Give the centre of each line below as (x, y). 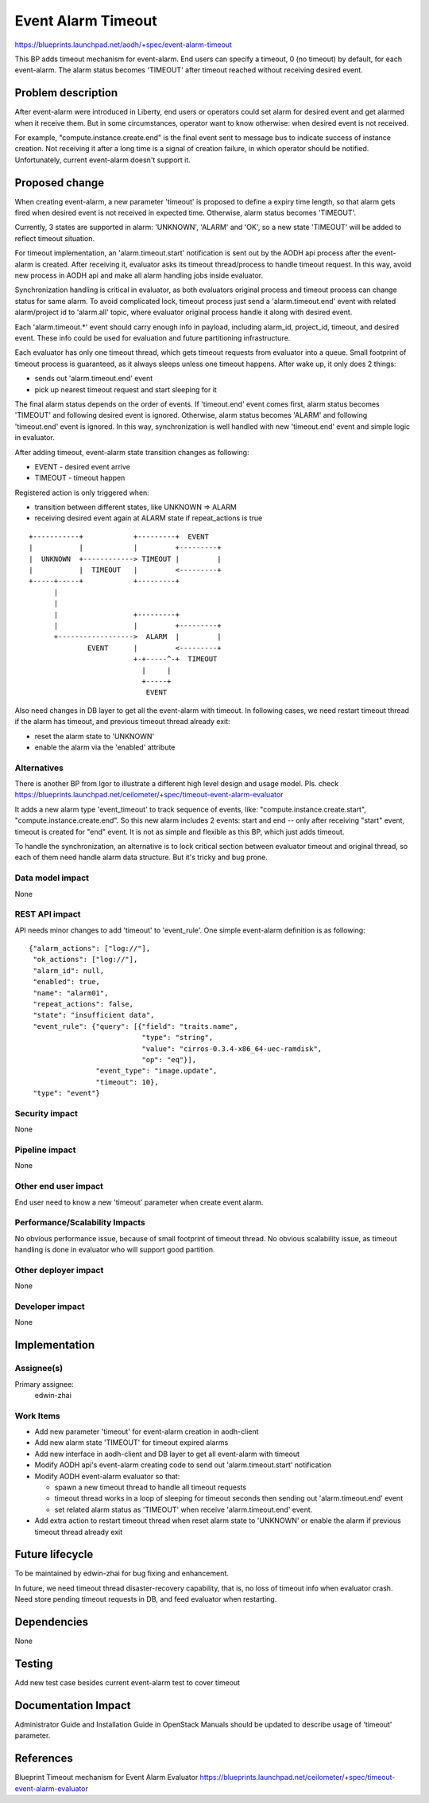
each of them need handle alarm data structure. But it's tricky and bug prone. (141, 857)
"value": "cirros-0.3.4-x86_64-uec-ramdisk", (232, 1049)
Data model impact (52, 878)
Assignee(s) (39, 1369)
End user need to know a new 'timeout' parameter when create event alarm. (139, 1202)
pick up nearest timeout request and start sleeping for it (126, 389)
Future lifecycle (54, 1554)
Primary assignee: (44, 1384)
